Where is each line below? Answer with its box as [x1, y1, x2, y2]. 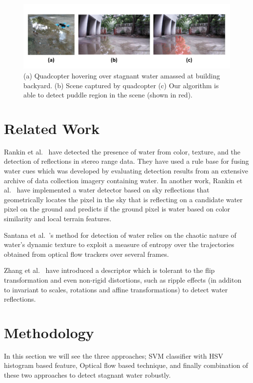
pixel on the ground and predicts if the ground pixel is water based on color [4, 204, 231, 214]
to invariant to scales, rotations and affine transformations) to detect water [4, 284, 228, 294]
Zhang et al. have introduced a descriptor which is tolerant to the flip [4, 265, 215, 275]
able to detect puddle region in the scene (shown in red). [23, 90, 193, 100]
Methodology [4, 322, 94, 342]
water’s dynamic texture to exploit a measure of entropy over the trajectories [4, 239, 234, 249]
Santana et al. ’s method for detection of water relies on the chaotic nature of [4, 230, 236, 240]
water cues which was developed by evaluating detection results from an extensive [4, 166, 248, 176]
